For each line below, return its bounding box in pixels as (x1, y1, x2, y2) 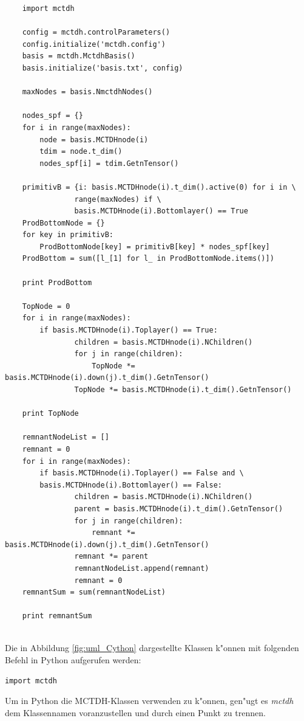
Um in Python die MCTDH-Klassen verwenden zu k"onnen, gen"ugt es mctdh (5, 694, 294, 707)
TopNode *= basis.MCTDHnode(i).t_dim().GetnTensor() (74, 385, 292, 394)
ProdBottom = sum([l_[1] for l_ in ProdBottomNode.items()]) (22, 254, 274, 263)
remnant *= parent (74, 552, 149, 561)
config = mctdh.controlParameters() (22, 28, 171, 37)
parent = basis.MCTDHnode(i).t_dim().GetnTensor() (74, 504, 283, 513)
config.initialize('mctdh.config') (22, 40, 166, 49)
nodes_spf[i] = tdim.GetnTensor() (39, 159, 179, 168)
